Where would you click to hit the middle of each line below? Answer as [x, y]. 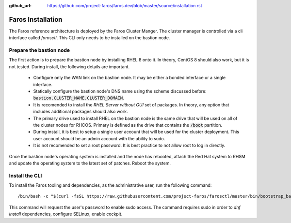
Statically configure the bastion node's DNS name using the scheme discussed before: [120, 91]
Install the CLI [25, 176]
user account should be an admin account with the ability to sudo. [99, 138]
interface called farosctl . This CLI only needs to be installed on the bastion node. [89, 38]
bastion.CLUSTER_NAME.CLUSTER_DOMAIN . [79, 98]
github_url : [20, 6]
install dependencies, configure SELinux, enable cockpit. [66, 214]
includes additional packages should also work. [81, 112]
